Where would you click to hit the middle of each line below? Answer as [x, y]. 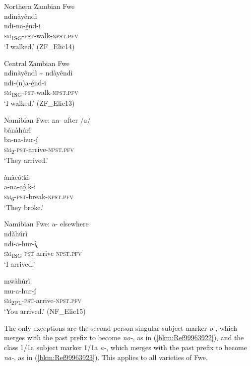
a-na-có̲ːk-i [20, 186]
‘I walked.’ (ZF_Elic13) [39, 103]
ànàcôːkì [17, 177]
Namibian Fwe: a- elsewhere [46, 224]
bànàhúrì [18, 129]
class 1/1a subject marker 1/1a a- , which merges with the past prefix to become [125, 347]
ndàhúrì [16, 233]
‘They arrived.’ [26, 160]
